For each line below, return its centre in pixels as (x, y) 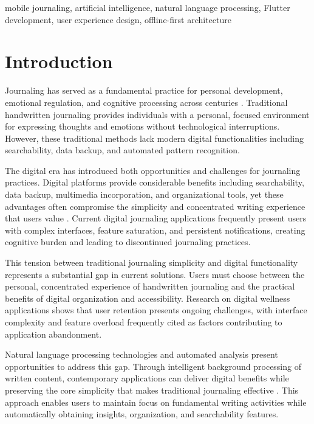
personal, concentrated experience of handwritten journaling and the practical (150, 286)
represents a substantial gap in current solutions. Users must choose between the (155, 274)
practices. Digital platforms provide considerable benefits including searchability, (155, 182)
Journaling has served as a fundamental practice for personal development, (144, 90)
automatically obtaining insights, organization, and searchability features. (142, 414)
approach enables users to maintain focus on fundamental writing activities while (156, 402)
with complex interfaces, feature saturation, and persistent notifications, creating (155, 230)
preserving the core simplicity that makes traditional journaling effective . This (152, 390)
